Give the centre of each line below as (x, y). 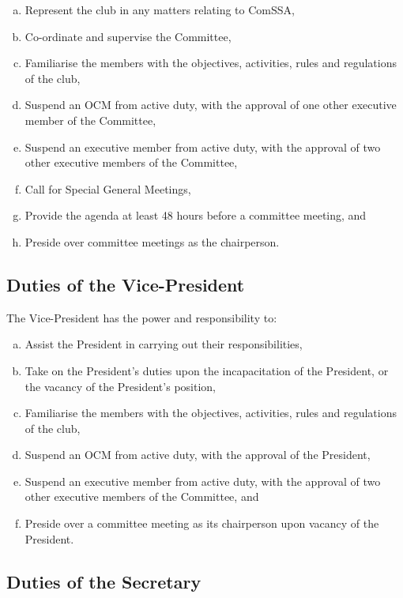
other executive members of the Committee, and (142, 496)
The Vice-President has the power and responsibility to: (142, 317)
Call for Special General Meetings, (108, 188)
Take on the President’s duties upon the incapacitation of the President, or (207, 370)
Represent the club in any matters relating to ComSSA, (160, 9)
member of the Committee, (90, 120)
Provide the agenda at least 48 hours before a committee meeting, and (196, 215)
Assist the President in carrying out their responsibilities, (164, 344)
